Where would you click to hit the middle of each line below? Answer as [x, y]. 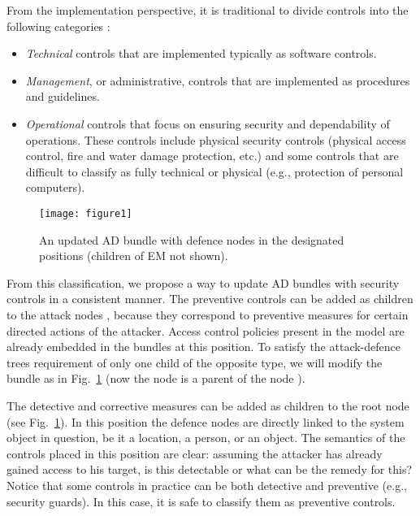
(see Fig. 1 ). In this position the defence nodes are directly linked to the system [206, 421]
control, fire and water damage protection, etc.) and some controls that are [212, 156]
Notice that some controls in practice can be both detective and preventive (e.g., [207, 485]
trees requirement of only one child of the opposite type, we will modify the [195, 362]
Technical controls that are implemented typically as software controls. [201, 53]
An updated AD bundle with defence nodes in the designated [192, 239]
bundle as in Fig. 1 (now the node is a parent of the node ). [156, 378]
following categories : [58, 26]
